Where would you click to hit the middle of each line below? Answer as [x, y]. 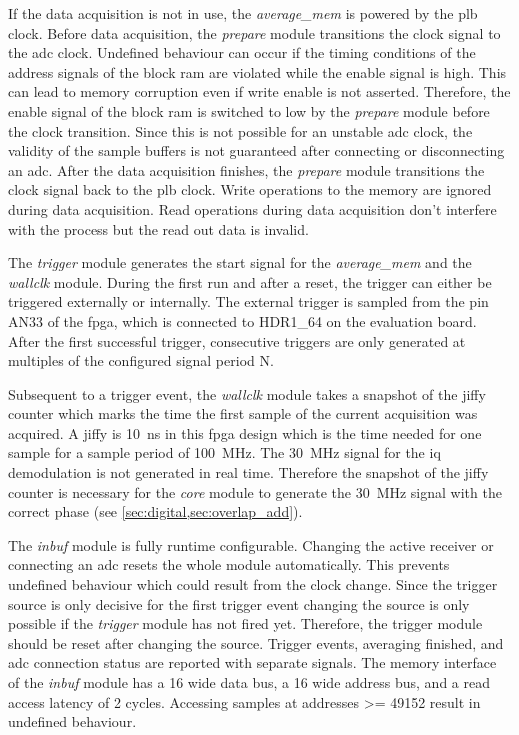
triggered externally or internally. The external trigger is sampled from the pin [248, 301]
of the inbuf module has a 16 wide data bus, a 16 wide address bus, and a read [249, 682]
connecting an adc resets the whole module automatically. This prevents [229, 564]
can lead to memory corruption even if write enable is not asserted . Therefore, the [259, 91]
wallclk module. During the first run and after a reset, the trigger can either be [250, 281]
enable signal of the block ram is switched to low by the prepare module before [249, 110]
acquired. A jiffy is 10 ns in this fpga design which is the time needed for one [245, 432]
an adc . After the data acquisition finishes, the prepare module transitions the [246, 169]
